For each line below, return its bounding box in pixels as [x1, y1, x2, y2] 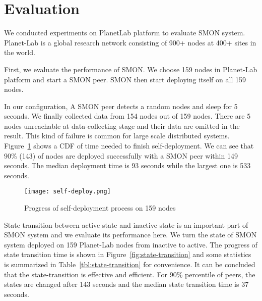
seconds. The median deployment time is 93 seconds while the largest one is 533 [4, 160, 251, 171]
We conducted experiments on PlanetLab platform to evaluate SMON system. [4, 27, 245, 38]
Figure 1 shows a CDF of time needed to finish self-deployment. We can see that [4, 140, 254, 151]
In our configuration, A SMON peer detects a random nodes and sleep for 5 [4, 101, 238, 111]
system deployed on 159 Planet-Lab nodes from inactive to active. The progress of [4, 239, 257, 249]
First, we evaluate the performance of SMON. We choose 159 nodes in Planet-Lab [4, 64, 257, 74]
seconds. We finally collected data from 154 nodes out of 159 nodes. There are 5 [4, 111, 251, 121]
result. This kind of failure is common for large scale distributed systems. [4, 130, 230, 141]
